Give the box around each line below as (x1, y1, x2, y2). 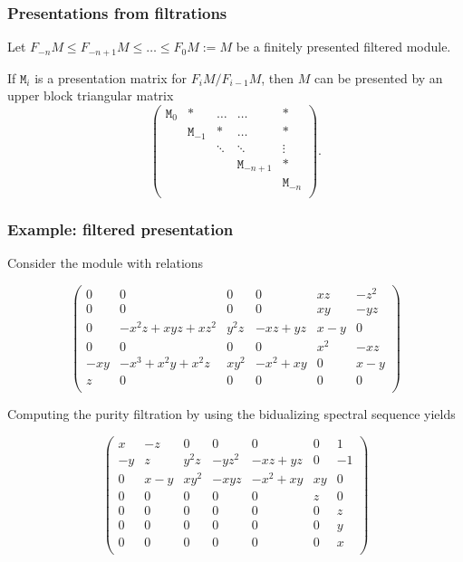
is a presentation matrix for (34, 68, 188, 87)
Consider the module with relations (7, 253, 204, 272)
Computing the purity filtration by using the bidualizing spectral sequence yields (7, 405, 456, 424)
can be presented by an (313, 68, 443, 87)
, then (261, 68, 294, 87)
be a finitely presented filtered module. (236, 37, 451, 56)
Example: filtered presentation (7, 217, 234, 240)
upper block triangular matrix (7, 86, 174, 105)
